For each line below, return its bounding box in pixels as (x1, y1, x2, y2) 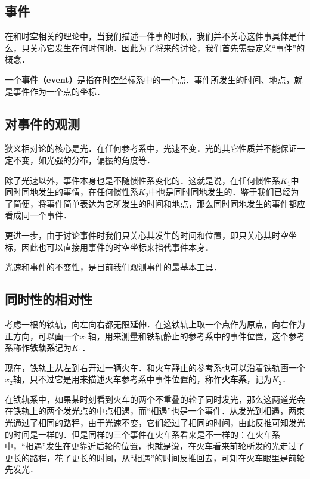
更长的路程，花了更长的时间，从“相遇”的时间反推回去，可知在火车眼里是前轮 (5, 451, 305, 463)
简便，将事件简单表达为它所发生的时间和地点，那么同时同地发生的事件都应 (13, 197, 305, 209)
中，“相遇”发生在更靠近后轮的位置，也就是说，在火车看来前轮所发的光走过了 (5, 440, 305, 452)
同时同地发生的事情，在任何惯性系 (5, 186, 138, 198)
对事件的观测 (5, 114, 80, 132)
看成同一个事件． (5, 209, 72, 221)
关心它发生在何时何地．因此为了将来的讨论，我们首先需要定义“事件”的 (29, 41, 305, 54)
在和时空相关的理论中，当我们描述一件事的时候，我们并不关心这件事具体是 (5, 30, 297, 42)
